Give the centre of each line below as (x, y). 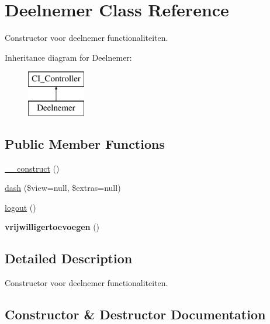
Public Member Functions (85, 143)
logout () (20, 207)
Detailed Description (69, 258)
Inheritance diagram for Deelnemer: (68, 57)
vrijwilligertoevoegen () (52, 227)
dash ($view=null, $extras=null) (63, 188)
